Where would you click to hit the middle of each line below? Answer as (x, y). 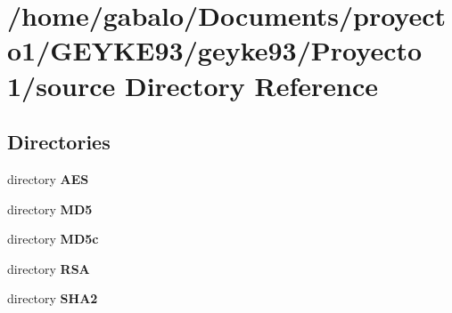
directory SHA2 (53, 298)
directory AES (48, 178)
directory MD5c (53, 239)
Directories (59, 142)
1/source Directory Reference (193, 85)
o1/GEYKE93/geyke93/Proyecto (215, 50)
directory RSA (49, 268)
